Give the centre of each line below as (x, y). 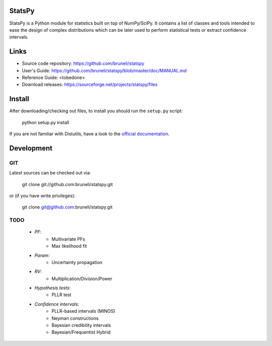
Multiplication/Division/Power (82, 279)
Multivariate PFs (68, 239)
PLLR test (61, 295)
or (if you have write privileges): (42, 196)
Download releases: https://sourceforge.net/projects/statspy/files (90, 84)
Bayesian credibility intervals (81, 325)
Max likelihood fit (69, 246)
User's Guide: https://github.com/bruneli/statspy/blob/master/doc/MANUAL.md (104, 70)
